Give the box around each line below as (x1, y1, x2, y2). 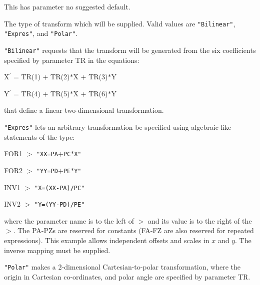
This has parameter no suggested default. (4, 1, 130, 11)
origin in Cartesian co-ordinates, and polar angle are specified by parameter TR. (4, 271, 250, 282)
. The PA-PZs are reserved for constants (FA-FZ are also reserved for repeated (13, 225, 254, 236)
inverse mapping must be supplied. (4, 245, 110, 255)
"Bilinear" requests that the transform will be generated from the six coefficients (4, 44, 256, 55)
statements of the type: (4, 131, 75, 142)
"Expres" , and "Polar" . (4, 28, 78, 38)
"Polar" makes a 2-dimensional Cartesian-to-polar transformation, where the (4, 262, 240, 272)
